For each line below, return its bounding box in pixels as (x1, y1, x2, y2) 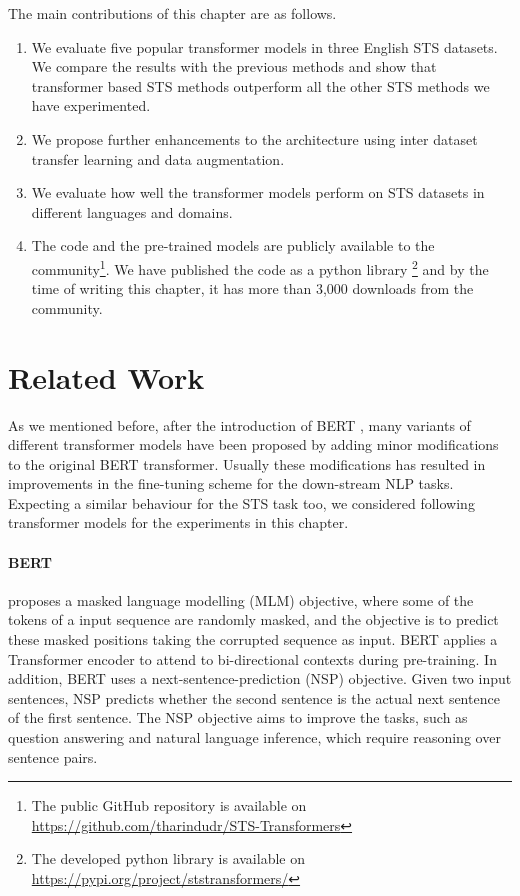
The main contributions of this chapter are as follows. (8, 3, 337, 23)
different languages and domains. (31, 201, 233, 222)
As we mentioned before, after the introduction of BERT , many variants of (8, 414, 471, 435)
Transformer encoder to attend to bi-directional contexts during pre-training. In (8, 648, 497, 669)
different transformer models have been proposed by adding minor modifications (8, 434, 499, 455)
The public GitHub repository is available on (31, 795, 307, 816)
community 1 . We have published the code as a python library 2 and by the (31, 255, 489, 279)
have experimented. (31, 95, 151, 116)
